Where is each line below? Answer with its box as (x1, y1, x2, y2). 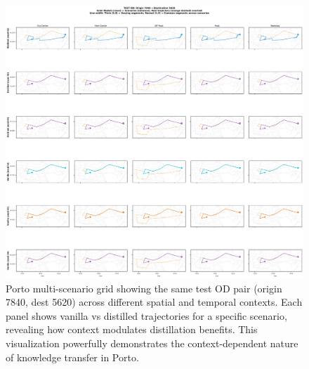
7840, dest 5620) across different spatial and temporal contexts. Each (6, 294, 303, 309)
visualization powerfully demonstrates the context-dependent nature (6, 335, 298, 350)
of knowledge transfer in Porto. (6, 349, 139, 364)
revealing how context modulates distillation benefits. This (6, 322, 258, 337)
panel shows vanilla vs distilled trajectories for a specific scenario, (6, 308, 287, 323)
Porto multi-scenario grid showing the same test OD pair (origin (6, 280, 282, 295)
